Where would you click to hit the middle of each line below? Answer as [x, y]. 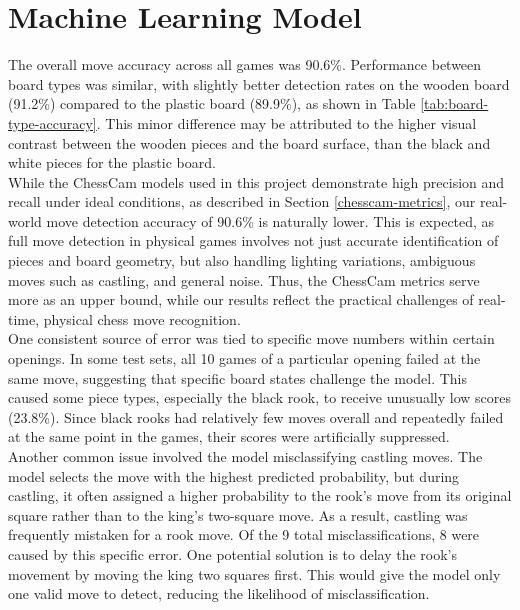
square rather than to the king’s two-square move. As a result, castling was [238, 514]
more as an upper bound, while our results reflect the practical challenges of [241, 299]
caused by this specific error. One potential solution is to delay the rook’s [233, 553]
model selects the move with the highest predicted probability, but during [234, 475]
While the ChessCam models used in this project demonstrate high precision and [256, 181]
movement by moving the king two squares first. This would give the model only [254, 573]
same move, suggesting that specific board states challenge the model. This [238, 377]
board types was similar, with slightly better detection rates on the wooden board [259, 83]
